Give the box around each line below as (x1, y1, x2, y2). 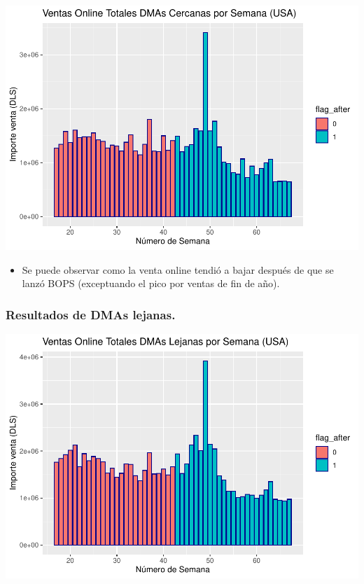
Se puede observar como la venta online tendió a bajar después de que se (22, 262, 334, 277)
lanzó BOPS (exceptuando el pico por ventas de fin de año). (22, 276, 280, 291)
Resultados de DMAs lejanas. (6, 305, 176, 323)
